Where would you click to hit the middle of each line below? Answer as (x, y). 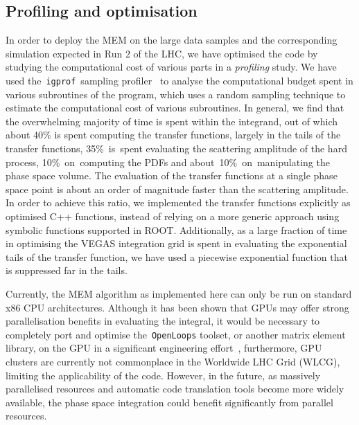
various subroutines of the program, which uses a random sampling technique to (176, 94)
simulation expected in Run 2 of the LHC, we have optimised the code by (162, 53)
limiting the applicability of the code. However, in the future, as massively (163, 375)
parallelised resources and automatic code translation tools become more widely (175, 389)
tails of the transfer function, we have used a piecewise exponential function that (177, 256)
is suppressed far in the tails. (67, 270)
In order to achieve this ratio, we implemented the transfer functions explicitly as (178, 202)
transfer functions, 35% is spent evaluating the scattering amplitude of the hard (176, 148)
